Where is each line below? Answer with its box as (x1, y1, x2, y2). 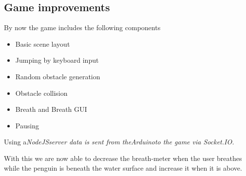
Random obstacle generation (15, 71, 100, 81)
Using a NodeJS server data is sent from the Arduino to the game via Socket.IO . (4, 137, 234, 147)
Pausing (15, 120, 39, 130)
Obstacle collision (15, 88, 68, 98)
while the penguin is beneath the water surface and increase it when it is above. (4, 162, 242, 173)
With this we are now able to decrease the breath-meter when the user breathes (4, 153, 242, 163)
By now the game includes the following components (4, 22, 161, 33)
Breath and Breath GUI (15, 104, 87, 114)
